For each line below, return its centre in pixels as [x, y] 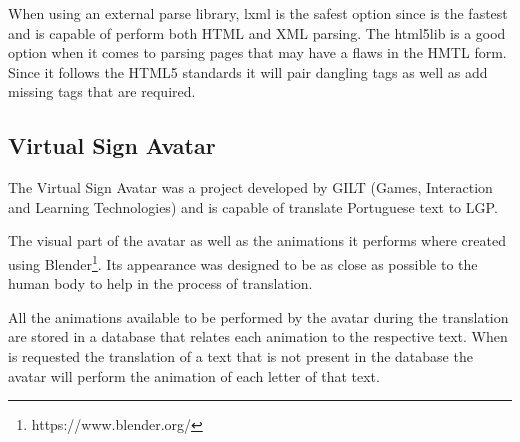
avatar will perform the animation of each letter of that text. [194, 375]
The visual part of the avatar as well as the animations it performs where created [257, 240]
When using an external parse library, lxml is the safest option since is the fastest [258, 13]
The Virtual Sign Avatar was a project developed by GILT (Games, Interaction [250, 187]
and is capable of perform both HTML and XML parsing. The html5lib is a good [257, 32]
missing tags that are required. [102, 91]
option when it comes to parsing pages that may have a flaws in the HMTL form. [257, 52]
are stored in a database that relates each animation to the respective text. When [258, 336]
